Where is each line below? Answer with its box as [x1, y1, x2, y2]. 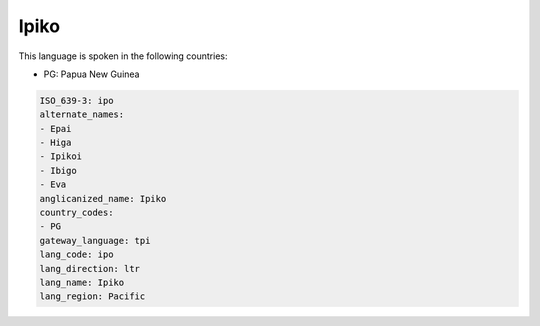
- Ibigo [39, 165, 77, 176]
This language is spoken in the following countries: [18, 50, 228, 62]
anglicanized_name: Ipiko [39, 193, 167, 204]
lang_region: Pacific [39, 291, 146, 302]
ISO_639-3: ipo [39, 95, 114, 106]
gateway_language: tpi [39, 235, 151, 246]
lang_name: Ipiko [39, 277, 125, 288]
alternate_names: [39, 109, 125, 120]
